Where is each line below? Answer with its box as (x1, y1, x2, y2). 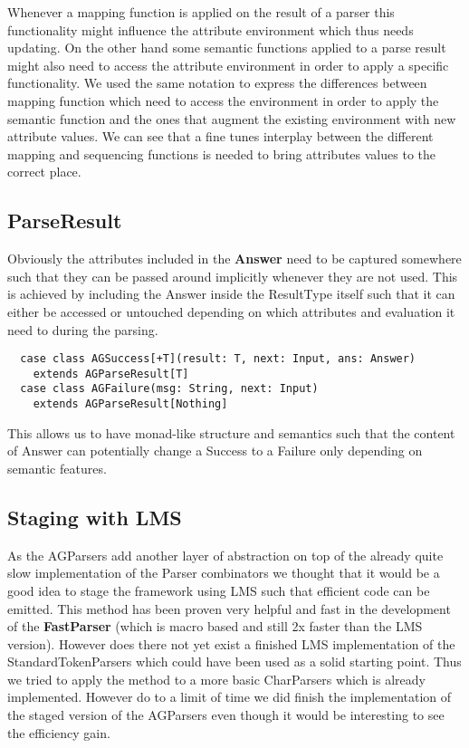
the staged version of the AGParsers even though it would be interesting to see (7, 705, 445, 724)
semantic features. (7, 458, 107, 477)
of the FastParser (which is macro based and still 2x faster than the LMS (7, 617, 423, 636)
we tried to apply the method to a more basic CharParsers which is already (7, 669, 426, 688)
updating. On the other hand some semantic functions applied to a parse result (7, 38, 446, 57)
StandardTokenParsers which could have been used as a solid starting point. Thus (7, 652, 462, 671)
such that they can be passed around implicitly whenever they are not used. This (7, 266, 458, 285)
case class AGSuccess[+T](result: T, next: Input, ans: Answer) (20, 352, 416, 366)
